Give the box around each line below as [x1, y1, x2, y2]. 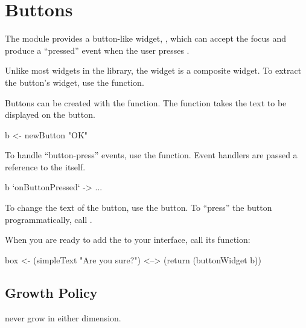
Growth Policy [5, 283, 98, 301]
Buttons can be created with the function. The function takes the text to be [5, 96, 287, 109]
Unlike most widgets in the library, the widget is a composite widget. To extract [5, 64, 302, 77]
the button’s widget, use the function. [5, 76, 144, 88]
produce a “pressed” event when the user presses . [5, 43, 190, 56]
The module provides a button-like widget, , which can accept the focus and [5, 32, 287, 45]
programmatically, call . [5, 213, 92, 225]
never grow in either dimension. [5, 311, 121, 324]
